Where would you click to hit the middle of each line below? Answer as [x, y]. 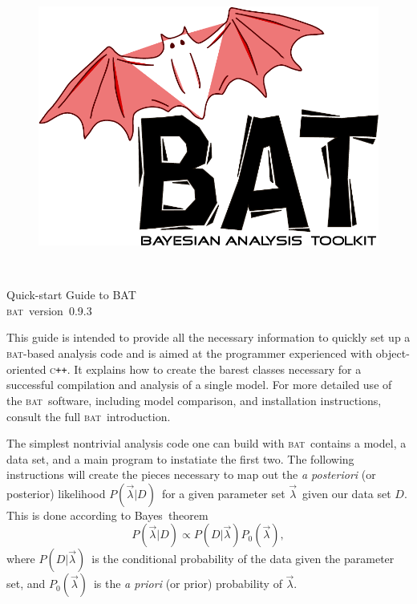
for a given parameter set [223, 493]
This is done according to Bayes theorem [107, 515]
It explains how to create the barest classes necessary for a [218, 369]
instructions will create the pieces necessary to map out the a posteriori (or [191, 474]
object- [393, 353]
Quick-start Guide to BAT [71, 295]
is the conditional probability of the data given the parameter [243, 559]
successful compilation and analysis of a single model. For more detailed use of [199, 385]
